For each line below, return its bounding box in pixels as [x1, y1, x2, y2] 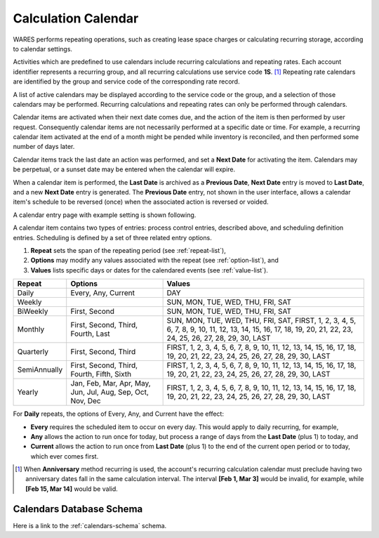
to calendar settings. [13, 44, 73, 53]
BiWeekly [17, 306, 48, 316]
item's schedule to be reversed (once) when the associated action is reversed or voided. [13, 197, 270, 206]
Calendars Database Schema [13, 503, 143, 515]
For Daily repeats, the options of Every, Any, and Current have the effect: [13, 409, 225, 418]
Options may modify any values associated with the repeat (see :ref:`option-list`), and [30, 256, 279, 265]
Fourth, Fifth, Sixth [70, 369, 132, 379]
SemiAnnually [17, 365, 63, 375]
